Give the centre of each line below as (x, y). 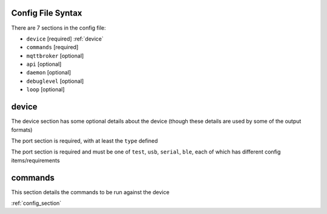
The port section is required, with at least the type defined (84, 141)
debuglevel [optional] (55, 81)
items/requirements (35, 160)
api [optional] (44, 64)
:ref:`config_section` (36, 203)
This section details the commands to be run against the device (90, 192)
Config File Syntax (47, 13)
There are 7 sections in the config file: (58, 28)
